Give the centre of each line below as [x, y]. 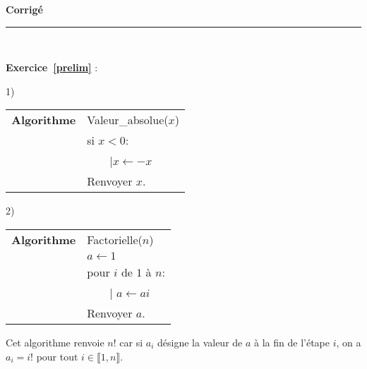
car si [131, 342]
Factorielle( [115, 239]
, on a [349, 342]
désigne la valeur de [200, 342]
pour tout [57, 356]
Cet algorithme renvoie [55, 342]
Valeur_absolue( [128, 120]
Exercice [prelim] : [52, 67]
